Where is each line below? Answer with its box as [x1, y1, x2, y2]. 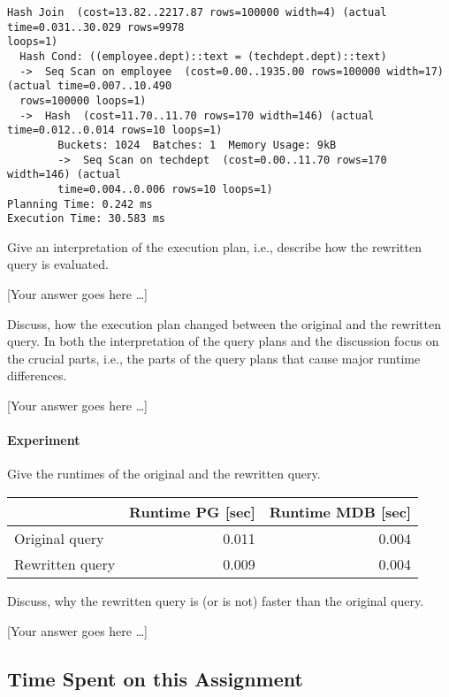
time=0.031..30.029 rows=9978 [7, 20, 185, 34]
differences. [7, 366, 67, 385]
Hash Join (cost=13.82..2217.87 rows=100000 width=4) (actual [7, 6, 387, 19]
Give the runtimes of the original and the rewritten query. [7, 464, 321, 483]
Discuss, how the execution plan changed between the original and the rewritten [7, 314, 441, 333]
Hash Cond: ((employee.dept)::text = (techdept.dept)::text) [19, 50, 387, 63]
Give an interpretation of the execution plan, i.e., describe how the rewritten [7, 237, 422, 256]
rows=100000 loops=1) [19, 94, 147, 107]
